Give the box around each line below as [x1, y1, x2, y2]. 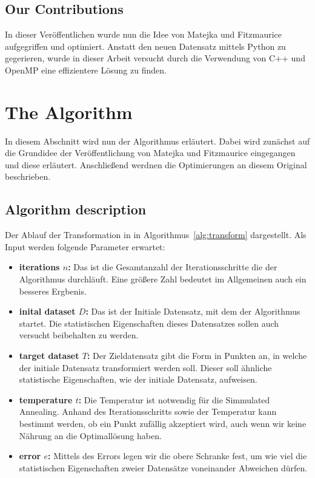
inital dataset [19, 305, 76, 318]
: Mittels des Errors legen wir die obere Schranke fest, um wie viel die [48, 449, 307, 462]
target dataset [19, 349, 79, 362]
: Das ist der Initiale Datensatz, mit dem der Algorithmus [85, 305, 300, 318]
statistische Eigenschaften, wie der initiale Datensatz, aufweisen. [19, 373, 257, 386]
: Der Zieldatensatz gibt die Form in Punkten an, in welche [87, 349, 307, 362]
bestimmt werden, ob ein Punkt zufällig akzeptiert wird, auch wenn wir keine [19, 417, 307, 429]
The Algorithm [5, 99, 133, 124]
